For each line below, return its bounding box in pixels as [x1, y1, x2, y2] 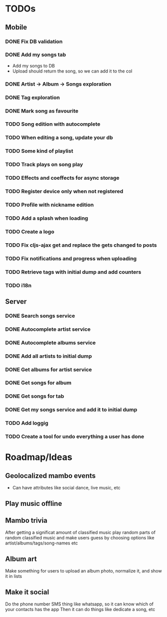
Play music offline [5, 499, 62, 508]
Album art [5, 554, 37, 563]
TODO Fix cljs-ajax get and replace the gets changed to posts [5, 241, 157, 248]
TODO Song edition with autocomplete [5, 121, 101, 128]
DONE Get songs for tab [5, 393, 64, 400]
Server [5, 297, 27, 306]
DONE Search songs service [5, 312, 75, 319]
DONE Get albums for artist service [5, 366, 92, 373]
